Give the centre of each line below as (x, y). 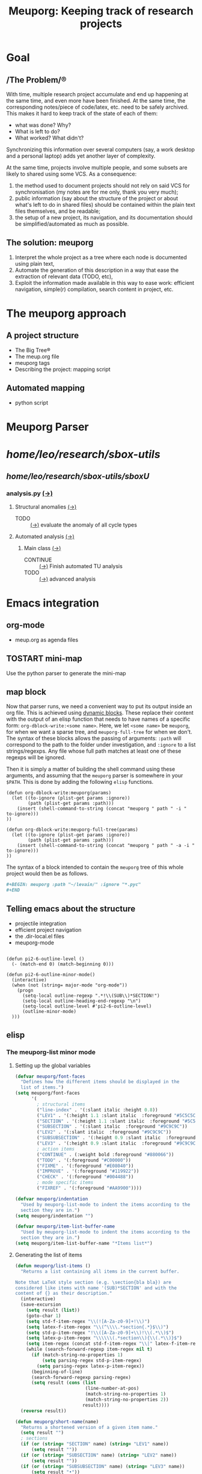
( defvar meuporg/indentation (51, 1199)
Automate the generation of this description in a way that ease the (97, 270)
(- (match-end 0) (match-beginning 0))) (63, 964)
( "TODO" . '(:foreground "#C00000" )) (84, 1160)
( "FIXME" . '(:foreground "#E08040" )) (85, 1166)
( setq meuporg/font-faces (47, 1093)
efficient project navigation (48, 929)
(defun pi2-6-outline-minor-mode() (51, 974)
